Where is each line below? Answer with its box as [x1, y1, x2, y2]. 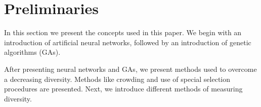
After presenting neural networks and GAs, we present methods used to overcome [4, 63, 257, 74]
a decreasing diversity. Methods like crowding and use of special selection [4, 73, 231, 84]
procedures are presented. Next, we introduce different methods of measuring [4, 83, 243, 94]
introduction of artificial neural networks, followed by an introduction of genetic [4, 37, 251, 47]
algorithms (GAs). [4, 47, 61, 57]
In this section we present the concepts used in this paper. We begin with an [4, 27, 242, 38]
